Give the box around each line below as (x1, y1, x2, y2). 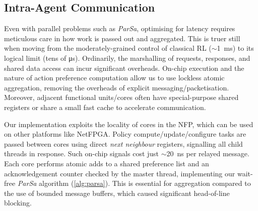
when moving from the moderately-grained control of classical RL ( (4, 43, 212, 53)
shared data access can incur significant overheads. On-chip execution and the (4, 62, 244, 73)
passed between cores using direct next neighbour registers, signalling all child (4, 138, 243, 149)
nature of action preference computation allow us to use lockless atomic (4, 72, 225, 83)
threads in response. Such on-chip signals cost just (4, 148, 159, 159)
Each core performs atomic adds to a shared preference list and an (4, 158, 209, 168)
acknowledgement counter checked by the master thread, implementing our (4, 168, 235, 178)
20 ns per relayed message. (166, 148, 249, 159)
